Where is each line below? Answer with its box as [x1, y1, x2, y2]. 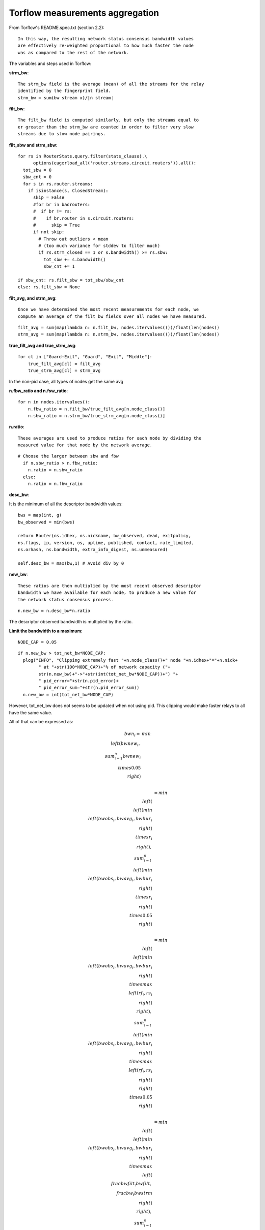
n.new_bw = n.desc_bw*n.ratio [18, 608, 91, 614]
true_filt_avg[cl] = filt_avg [27, 361, 101, 367]
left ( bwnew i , [110, 740, 140, 747]
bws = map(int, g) [18, 512, 62, 518]
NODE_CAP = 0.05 [18, 640, 57, 645]
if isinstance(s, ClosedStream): [27, 187, 109, 193]
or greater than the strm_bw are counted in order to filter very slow [18, 124, 194, 130]
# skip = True [33, 222, 80, 228]
